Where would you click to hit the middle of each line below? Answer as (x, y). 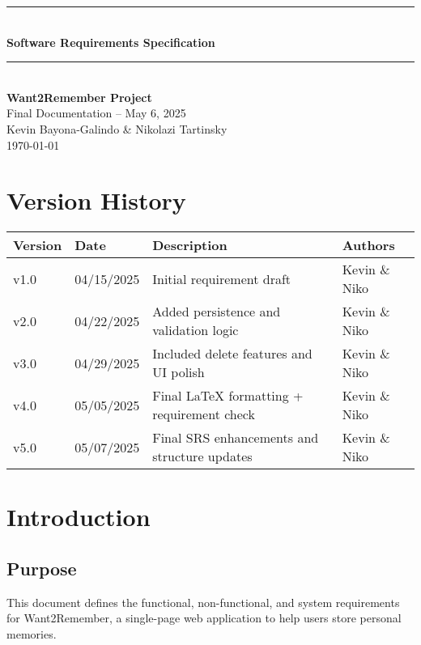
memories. (32, 634)
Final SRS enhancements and (236, 438)
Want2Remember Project (79, 97)
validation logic (196, 330)
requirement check (204, 414)
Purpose (42, 569)
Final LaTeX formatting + (228, 396)
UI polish (179, 372)
